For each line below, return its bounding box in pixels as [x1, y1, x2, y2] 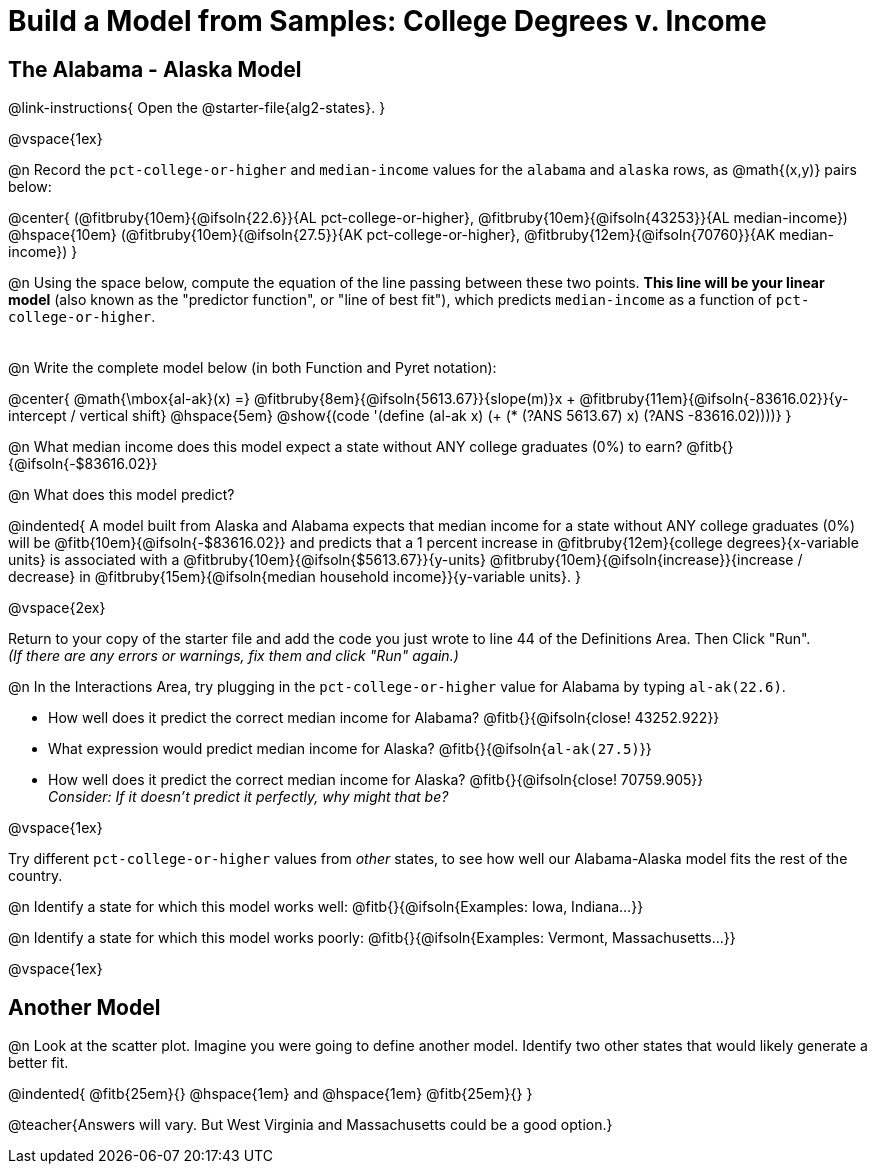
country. [8, 867, 63, 885]
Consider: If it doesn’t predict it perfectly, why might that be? [48, 788, 449, 806]
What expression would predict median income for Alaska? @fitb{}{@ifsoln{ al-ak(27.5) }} [48, 740, 652, 758]
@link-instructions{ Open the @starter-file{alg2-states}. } [8, 99, 386, 117]
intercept [8, 407, 67, 425]
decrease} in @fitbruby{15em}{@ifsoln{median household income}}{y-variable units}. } [8, 568, 581, 586]
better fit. [8, 1054, 69, 1072]
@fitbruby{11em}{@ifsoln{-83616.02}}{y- [579, 390, 849, 408]
